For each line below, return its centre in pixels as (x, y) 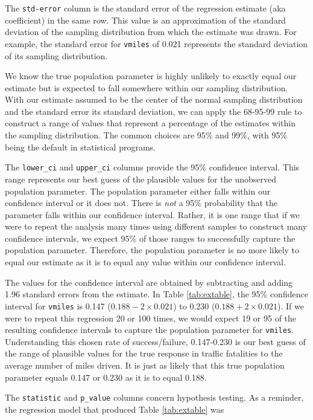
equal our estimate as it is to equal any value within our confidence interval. (145, 262)
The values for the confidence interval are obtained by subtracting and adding (149, 282)
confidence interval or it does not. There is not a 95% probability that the (141, 203)
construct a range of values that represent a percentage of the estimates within (150, 123)
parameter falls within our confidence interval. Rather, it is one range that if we (152, 214)
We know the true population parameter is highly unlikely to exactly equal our (151, 76)
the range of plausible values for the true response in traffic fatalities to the (144, 353)
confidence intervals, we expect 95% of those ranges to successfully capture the (150, 238)
